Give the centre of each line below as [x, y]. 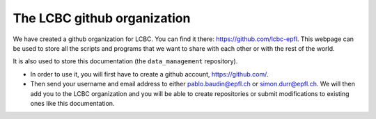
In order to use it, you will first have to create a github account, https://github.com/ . [149, 74]
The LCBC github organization [102, 18]
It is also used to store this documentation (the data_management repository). [125, 61]
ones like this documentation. [72, 103]
